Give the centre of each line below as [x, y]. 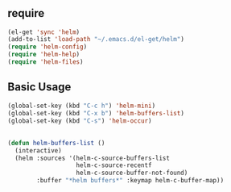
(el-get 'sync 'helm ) [44, 32]
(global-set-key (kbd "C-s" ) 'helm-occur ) [80, 121]
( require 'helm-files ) [45, 62]
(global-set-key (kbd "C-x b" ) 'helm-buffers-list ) [96, 113]
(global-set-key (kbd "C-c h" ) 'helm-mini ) [82, 106]
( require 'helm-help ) [44, 55]
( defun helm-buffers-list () [56, 143]
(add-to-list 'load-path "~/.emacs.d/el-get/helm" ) [96, 40]
